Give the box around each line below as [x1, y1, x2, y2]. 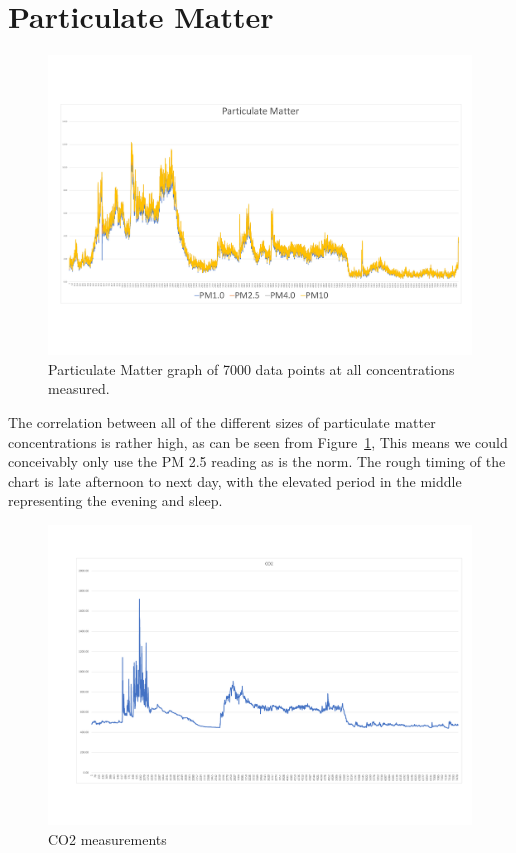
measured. [48, 378, 110, 399]
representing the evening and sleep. [8, 490, 223, 511]
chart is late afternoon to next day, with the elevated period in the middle [8, 470, 462, 491]
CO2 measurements [48, 828, 167, 849]
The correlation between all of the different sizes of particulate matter [8, 411, 436, 432]
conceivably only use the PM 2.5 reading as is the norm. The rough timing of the [8, 451, 506, 472]
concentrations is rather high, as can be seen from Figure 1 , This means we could [8, 431, 508, 452]
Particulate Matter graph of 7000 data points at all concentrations [48, 358, 455, 379]
